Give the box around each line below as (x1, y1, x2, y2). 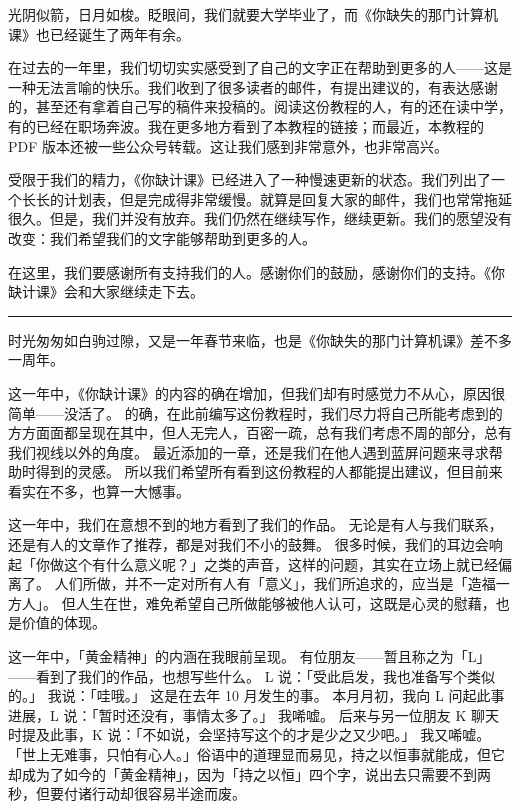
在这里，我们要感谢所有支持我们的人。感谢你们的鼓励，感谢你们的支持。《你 (8, 261, 505, 282)
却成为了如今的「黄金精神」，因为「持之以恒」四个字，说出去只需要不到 (8, 763, 477, 784)
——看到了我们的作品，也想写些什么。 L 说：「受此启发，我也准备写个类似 (8, 665, 496, 686)
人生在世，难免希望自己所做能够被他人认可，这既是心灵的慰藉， (75, 592, 496, 613)
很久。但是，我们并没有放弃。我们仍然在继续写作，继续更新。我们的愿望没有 (8, 208, 512, 229)
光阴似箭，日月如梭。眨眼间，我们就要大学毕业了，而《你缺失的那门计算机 (8, 4, 498, 24)
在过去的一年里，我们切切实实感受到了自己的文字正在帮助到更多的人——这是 (8, 57, 512, 78)
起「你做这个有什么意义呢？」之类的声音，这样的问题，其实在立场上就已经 (8, 553, 498, 574)
